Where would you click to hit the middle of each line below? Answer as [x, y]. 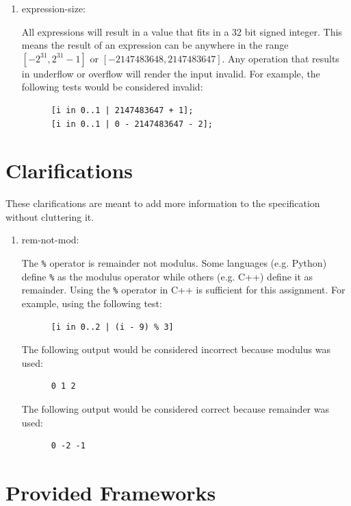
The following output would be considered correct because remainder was [175, 409]
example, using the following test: [92, 303]
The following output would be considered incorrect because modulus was [176, 349]
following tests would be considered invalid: [112, 87]
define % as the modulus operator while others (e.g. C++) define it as [167, 276]
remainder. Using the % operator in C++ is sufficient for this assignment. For [183, 290]
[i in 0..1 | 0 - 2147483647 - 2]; [132, 124]
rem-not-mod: [50, 240]
